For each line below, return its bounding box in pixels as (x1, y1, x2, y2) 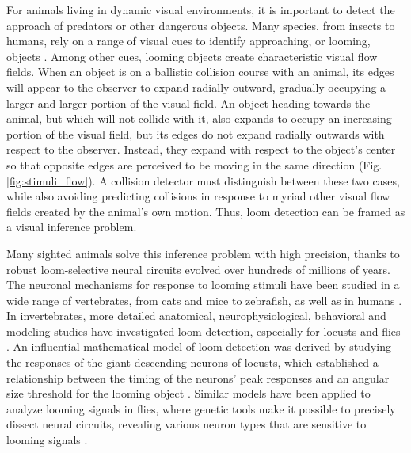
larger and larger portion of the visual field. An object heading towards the (6, 94, 371, 111)
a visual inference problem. (6, 219, 137, 235)
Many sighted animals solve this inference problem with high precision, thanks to (6, 245, 400, 261)
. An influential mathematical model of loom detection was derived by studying (6, 338, 391, 355)
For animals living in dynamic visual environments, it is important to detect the (6, 2, 395, 17)
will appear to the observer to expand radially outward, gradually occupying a (6, 78, 386, 95)
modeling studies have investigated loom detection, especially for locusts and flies (6, 322, 401, 339)
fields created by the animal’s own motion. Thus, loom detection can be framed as (6, 203, 405, 219)
